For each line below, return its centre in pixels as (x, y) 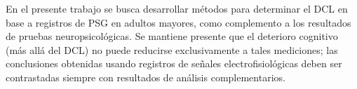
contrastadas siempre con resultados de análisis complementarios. (146, 77)
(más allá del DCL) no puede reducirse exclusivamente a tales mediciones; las (172, 49)
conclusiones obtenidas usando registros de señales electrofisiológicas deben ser (174, 63)
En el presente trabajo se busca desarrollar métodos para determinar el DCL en (177, 8)
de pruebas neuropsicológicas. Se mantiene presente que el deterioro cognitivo (172, 36)
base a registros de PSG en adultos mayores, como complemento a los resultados (178, 22)
